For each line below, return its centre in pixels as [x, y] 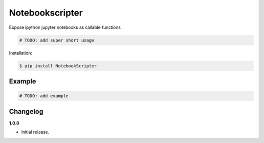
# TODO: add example [44, 96]
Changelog [26, 112]
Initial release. [35, 132]
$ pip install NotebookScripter [58, 66]
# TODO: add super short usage [57, 40]
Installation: [21, 53]
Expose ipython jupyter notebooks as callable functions [65, 27]
